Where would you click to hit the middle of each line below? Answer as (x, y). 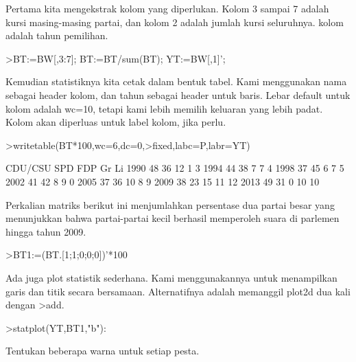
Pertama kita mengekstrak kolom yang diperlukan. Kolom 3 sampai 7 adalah (167, 8)
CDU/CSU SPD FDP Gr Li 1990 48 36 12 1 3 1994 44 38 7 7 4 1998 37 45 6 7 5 (175, 168)
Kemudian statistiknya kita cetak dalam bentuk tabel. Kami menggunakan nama (176, 81)
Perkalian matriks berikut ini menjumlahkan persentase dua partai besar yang (170, 204)
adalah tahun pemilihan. (57, 35)
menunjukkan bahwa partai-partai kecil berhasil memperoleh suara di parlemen (173, 218)
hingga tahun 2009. (46, 231)
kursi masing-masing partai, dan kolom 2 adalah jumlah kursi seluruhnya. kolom (175, 22)
